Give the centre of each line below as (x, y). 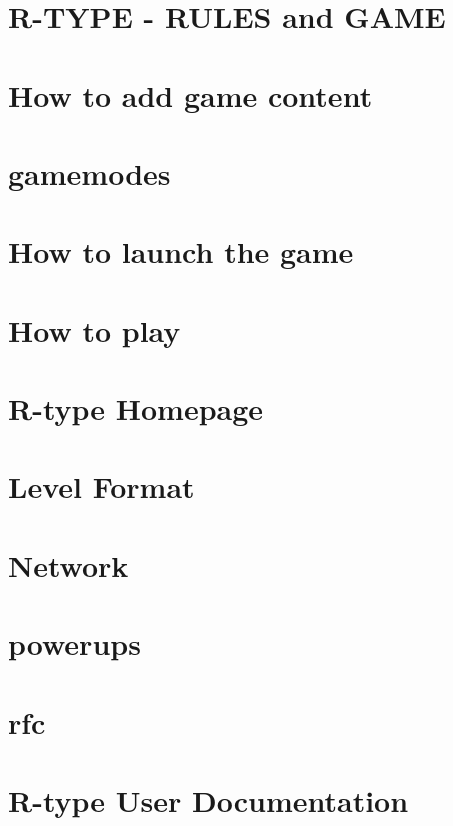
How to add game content (190, 94)
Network (68, 564)
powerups (74, 643)
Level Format (101, 486)
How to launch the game (181, 251)
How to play (94, 329)
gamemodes (89, 172)
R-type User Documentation (208, 799)
